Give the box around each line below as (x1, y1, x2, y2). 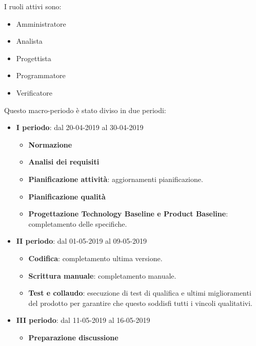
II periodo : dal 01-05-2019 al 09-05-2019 (16, 235, 147, 246)
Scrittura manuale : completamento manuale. (28, 270, 176, 281)
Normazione (28, 139, 72, 150)
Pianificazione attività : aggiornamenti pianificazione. (28, 173, 203, 184)
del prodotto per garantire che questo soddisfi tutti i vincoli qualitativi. (28, 297, 252, 308)
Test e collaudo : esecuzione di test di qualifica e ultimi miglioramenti (28, 287, 251, 298)
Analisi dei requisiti (28, 156, 100, 167)
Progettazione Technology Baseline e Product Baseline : (28, 208, 228, 219)
